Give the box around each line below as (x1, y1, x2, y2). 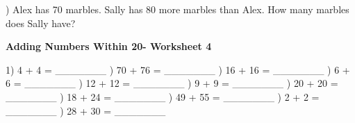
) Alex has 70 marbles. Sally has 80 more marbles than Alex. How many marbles (6, 2, 349, 16)
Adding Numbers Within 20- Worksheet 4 (6, 39, 212, 54)
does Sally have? (6, 15, 76, 30)
